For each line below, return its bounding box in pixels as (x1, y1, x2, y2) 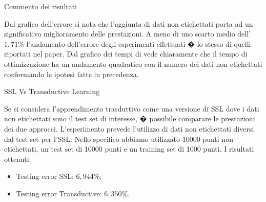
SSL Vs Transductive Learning (4, 86, 100, 97)
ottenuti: (4, 153, 31, 164)
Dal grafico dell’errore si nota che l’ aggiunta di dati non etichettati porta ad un (4, 18, 253, 29)
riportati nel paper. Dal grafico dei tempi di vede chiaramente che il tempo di (4, 48, 248, 59)
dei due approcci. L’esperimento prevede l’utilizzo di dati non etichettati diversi (4, 123, 254, 134)
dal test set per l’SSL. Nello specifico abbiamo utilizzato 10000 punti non (4, 133, 233, 144)
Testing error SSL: (16, 171, 74, 181)
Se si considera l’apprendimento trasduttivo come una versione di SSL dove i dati (4, 103, 259, 114)
